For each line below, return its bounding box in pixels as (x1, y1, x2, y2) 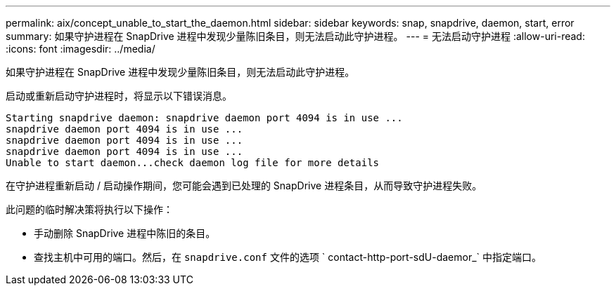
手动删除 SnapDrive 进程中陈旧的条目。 (34, 227, 216, 239)
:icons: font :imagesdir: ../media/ (6, 43, 155, 55)
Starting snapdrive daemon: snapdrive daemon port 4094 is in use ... (6, 112, 403, 123)
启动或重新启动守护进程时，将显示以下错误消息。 (6, 90, 232, 102)
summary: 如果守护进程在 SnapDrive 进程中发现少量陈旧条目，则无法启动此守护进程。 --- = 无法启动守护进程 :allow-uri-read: (6, 30, 585, 42)
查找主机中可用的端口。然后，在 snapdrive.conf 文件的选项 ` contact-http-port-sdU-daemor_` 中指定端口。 (34, 251, 542, 263)
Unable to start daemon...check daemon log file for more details (6, 157, 380, 168)
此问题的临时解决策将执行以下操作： (6, 203, 173, 215)
